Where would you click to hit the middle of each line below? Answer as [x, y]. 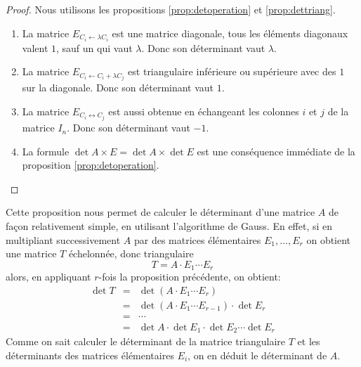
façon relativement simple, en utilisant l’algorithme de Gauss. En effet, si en [169, 226]
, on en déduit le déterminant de [257, 355]
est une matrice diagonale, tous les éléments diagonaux [230, 33]
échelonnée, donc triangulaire [131, 253]
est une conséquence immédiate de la [276, 151]
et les [309, 341]
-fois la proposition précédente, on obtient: [190, 277]
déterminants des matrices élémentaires [90, 355]
